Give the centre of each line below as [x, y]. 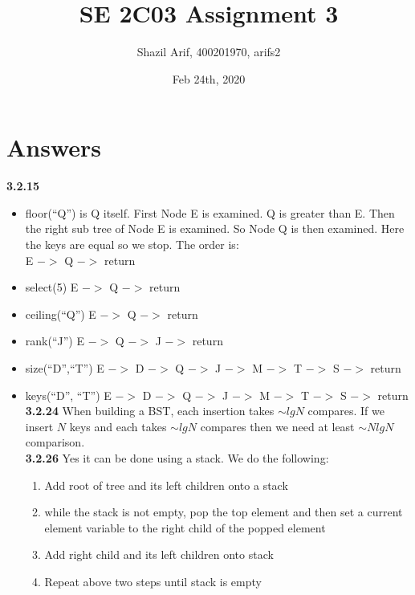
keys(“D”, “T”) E [68, 395]
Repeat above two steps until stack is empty [153, 581]
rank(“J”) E [55, 341]
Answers [54, 147]
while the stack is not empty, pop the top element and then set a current [224, 512]
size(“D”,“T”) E [65, 368]
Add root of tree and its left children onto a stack [166, 485]
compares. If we [346, 411]
